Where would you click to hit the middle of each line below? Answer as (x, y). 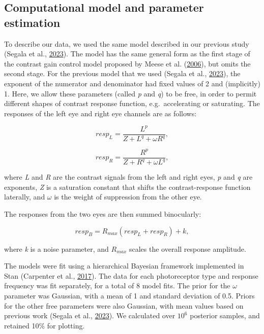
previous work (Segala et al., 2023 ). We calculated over (90, 315)
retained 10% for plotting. (45, 325)
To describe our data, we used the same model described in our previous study (127, 43)
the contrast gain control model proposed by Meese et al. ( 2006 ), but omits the (127, 63)
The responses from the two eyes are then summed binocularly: (103, 213)
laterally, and (25, 197)
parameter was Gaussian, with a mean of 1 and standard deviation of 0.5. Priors (129, 295)
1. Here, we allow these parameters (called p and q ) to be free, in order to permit (130, 93)
